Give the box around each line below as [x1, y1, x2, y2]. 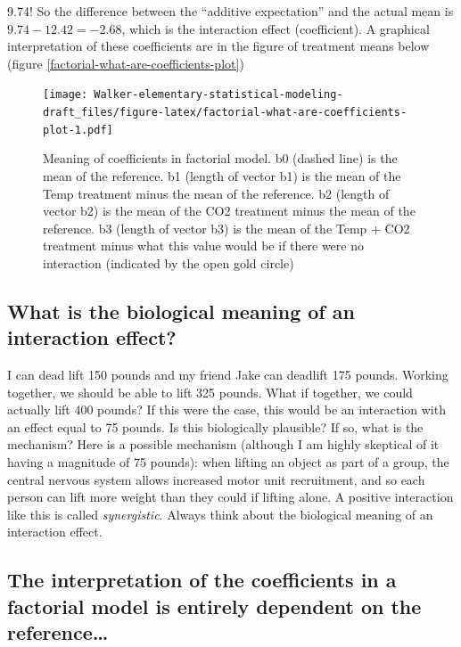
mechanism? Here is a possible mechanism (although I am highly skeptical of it [7, 435, 440, 454]
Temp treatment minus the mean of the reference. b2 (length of [43, 184, 390, 202]
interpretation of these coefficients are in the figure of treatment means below [7, 37, 430, 55]
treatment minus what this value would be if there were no [43, 236, 364, 255]
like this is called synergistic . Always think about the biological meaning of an [7, 504, 433, 523]
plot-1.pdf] [43, 123, 113, 136]
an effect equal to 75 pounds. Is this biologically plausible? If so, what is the [7, 417, 424, 436]
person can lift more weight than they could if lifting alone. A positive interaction [7, 487, 454, 506]
